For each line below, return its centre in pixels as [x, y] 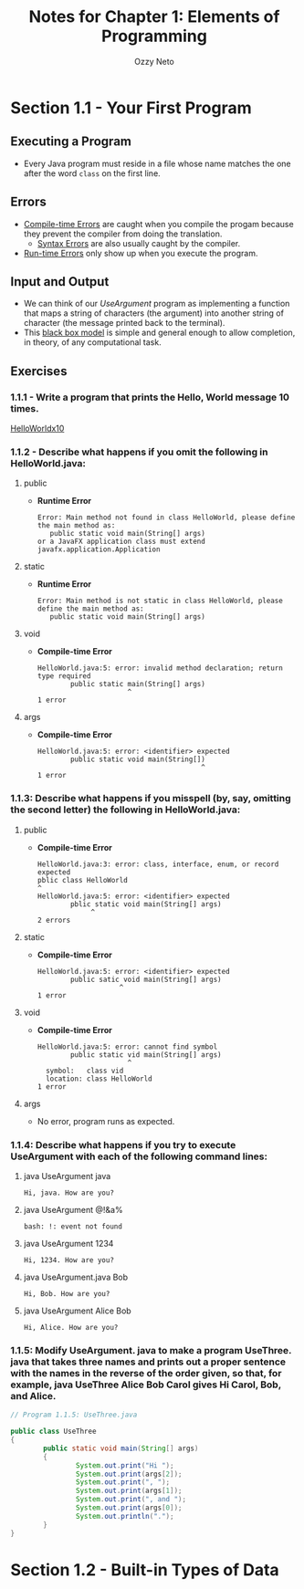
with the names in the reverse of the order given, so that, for [146, 1373]
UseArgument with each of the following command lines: [139, 1156]
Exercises [39, 371]
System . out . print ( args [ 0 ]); [129, 1508]
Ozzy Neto [154, 61]
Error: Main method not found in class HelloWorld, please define [166, 517]
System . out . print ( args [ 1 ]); [129, 1491]
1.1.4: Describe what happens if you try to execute [123, 1145]
